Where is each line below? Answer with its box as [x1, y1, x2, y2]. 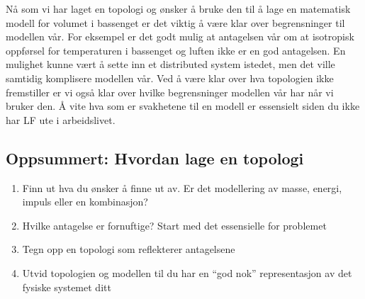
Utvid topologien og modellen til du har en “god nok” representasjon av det [22, 265, 352, 280]
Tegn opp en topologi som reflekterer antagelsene [22, 242, 235, 256]
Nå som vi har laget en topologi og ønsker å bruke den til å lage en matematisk [6, 1, 351, 16]
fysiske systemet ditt [22, 279, 111, 294]
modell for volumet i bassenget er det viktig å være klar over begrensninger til [6, 15, 345, 30]
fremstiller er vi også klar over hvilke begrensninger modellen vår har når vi [6, 84, 334, 99]
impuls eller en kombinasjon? [22, 194, 148, 209]
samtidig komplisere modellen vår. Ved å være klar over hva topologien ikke [6, 70, 334, 85]
